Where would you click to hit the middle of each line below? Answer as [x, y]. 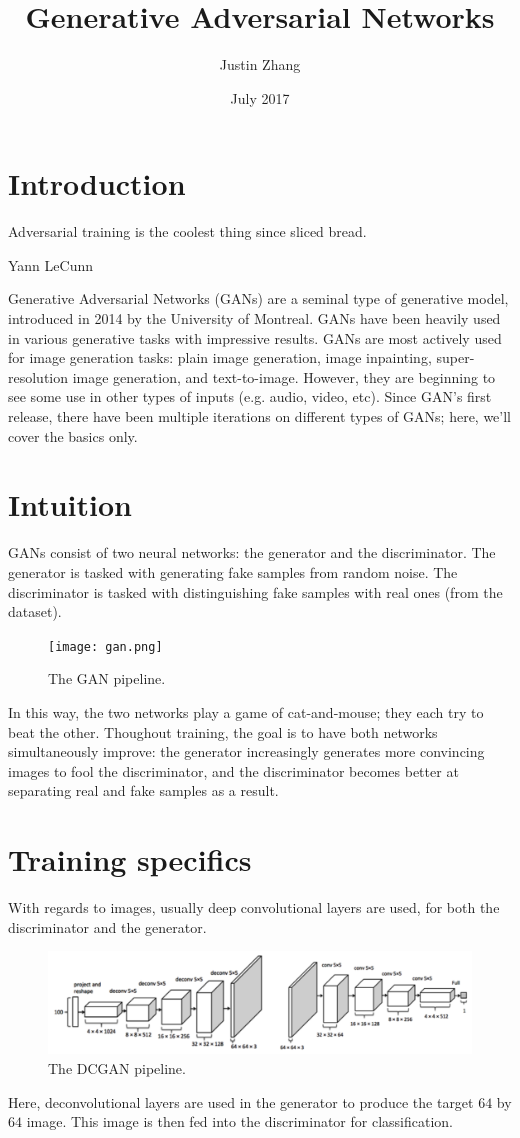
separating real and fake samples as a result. [143, 790]
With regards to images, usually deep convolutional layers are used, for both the [254, 907]
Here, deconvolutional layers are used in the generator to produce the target [241, 1101]
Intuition [70, 504]
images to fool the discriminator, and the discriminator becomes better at [233, 770]
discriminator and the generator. [107, 926]
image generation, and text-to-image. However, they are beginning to [284, 376]
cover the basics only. [73, 435]
